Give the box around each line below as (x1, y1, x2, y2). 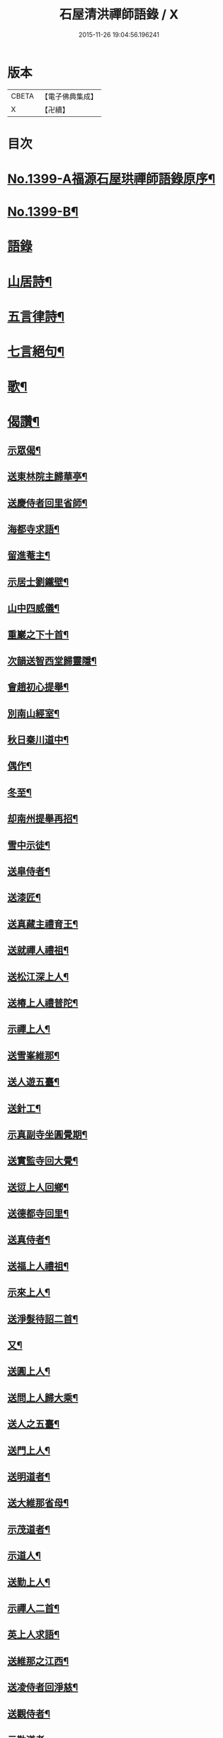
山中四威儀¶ (7, 602, 60, 614)
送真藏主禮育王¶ (7, 918, 79, 930)
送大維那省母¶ (7, 1497, 69, 1509)
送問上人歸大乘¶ (7, 1391, 79, 1404)
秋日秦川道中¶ (7, 734, 69, 746)
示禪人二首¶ (7, 1602, 60, 1614)
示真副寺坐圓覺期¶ (7, 1128, 88, 1140)
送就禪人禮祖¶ (7, 945, 69, 957)
